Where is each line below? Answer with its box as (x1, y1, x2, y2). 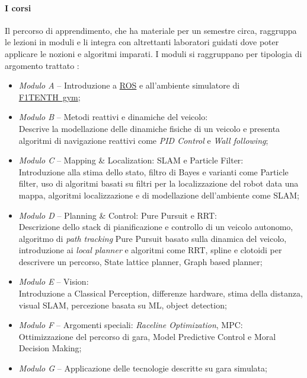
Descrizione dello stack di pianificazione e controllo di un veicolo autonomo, (18, 220, 293, 233)
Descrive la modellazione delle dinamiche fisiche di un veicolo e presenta (18, 122, 280, 134)
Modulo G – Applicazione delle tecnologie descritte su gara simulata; (18, 362, 267, 374)
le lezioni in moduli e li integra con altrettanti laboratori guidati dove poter (5, 36, 279, 48)
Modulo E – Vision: (18, 275, 89, 288)
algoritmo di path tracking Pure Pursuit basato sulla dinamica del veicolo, (18, 232, 287, 244)
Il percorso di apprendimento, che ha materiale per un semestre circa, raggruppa (5, 24, 297, 36)
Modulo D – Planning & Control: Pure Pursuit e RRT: (18, 209, 217, 221)
